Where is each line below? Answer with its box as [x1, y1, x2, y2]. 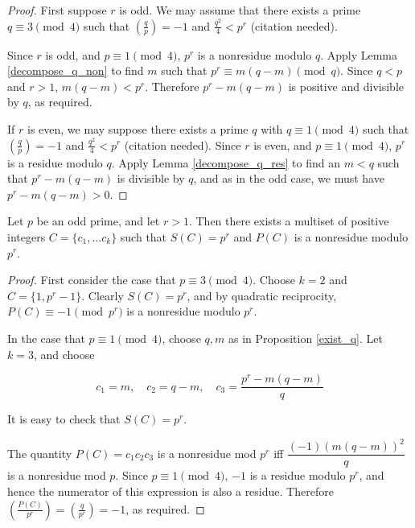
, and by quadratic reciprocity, [187, 287, 337, 303]
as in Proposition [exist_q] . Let [228, 329, 383, 346]
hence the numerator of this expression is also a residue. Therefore [7, 482, 334, 499]
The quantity [7, 444, 72, 461]
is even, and [253, 136, 312, 153]
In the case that [7, 329, 85, 346]
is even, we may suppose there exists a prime [27, 120, 249, 137]
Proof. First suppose [7, 2, 107, 18]
